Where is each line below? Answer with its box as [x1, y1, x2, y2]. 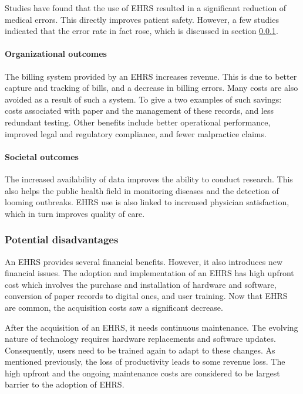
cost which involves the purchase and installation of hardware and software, [5, 278, 277, 290]
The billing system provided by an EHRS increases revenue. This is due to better [5, 70, 297, 82]
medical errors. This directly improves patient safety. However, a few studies [5, 13, 279, 25]
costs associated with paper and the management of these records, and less [5, 104, 274, 117]
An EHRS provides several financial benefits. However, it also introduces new [5, 255, 283, 267]
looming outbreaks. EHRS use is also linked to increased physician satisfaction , [5, 196, 289, 208]
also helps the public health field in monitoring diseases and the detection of [5, 184, 279, 196]
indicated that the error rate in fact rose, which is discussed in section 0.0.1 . [5, 25, 278, 37]
